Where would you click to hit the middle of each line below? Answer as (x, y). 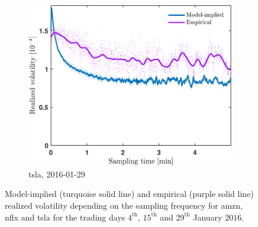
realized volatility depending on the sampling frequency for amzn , (124, 205)
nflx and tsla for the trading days (65, 217)
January (208, 217)
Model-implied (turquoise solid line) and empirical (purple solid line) (129, 194)
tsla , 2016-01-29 (57, 174)
